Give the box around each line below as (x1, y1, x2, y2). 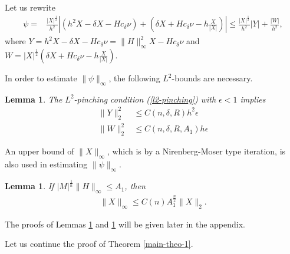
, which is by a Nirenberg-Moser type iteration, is (107, 145, 286, 157)
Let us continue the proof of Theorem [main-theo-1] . (5, 237, 193, 250)
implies (240, 93, 266, 105)
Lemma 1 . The (5, 93, 62, 105)
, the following (108, 72, 160, 84)
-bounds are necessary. (172, 72, 253, 84)
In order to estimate (5, 72, 77, 84)
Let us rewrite (5, 1, 55, 13)
